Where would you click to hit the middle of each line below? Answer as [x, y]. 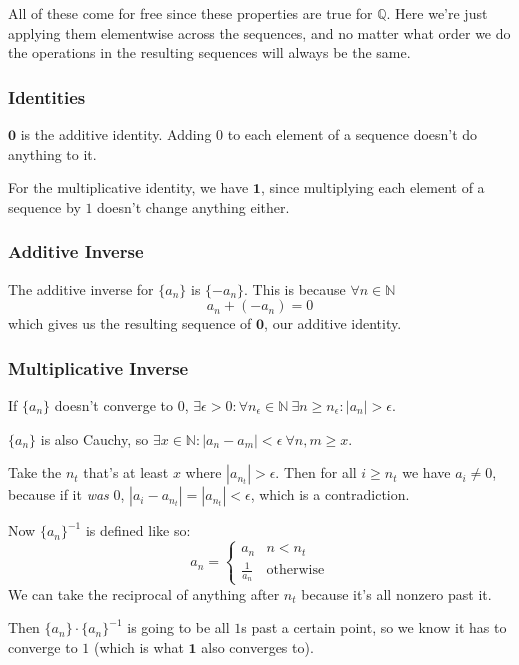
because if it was [58, 494]
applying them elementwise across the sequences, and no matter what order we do [259, 32]
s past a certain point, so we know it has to [374, 627]
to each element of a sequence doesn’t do [352, 134]
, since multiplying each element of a [372, 187]
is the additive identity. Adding [116, 134]
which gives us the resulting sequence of [130, 323]
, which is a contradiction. [330, 494]
